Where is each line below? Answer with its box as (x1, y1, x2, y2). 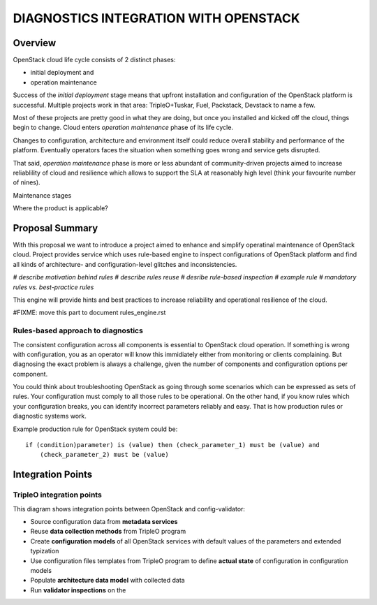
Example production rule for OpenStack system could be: (13, 425, 178, 433)
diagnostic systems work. (13, 412, 87, 421)
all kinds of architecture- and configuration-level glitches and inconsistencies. (13, 260, 237, 268)
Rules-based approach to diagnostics (13, 326, 143, 335)
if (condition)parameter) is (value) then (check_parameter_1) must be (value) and (25, 441, 320, 449)
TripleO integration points (13, 490, 103, 500)
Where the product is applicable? (13, 204, 108, 212)
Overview (13, 37, 57, 49)
